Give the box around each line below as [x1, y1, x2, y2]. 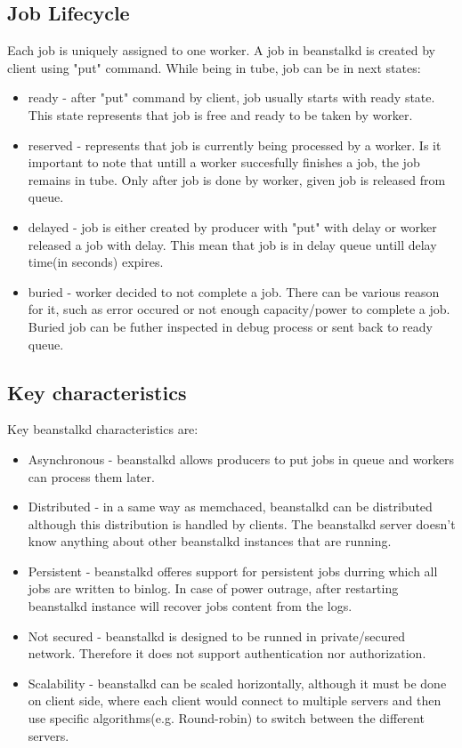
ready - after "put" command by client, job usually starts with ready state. [28, 88, 435, 107]
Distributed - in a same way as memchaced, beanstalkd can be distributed [28, 497, 433, 516]
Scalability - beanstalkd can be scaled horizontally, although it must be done [28, 673, 447, 692]
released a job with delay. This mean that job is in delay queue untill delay [28, 235, 437, 253]
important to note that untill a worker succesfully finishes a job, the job [28, 153, 420, 172]
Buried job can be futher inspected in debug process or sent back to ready [28, 317, 433, 335]
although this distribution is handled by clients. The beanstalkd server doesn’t [28, 514, 456, 533]
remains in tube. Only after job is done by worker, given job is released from [28, 170, 446, 189]
